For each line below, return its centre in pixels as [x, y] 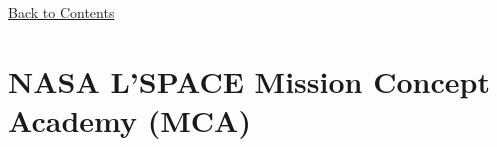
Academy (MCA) [129, 119]
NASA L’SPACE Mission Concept [249, 80]
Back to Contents [61, 12]
